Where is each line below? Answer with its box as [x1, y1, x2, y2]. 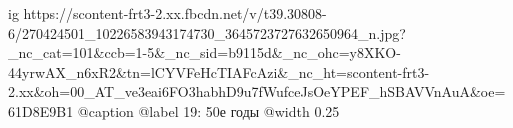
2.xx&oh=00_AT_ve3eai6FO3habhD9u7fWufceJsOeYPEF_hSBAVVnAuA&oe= [8, 81, 506, 102]
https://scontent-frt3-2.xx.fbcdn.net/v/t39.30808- [23, 3, 327, 23]
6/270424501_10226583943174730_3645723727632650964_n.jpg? [8, 22, 406, 43]
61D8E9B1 [8, 100, 74, 121]
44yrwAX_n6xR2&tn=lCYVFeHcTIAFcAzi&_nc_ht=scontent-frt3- [8, 61, 430, 82]
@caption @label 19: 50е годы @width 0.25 [77, 100, 340, 121]
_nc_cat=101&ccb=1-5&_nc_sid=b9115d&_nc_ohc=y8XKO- [8, 42, 401, 63]
